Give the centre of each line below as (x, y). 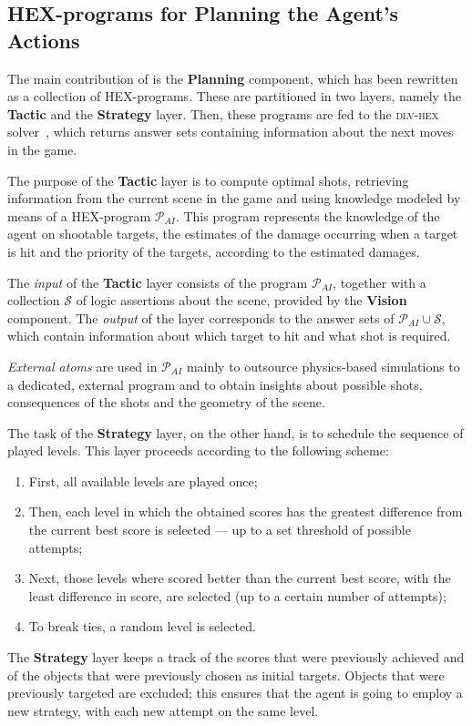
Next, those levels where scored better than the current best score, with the (240, 578)
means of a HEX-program (79, 215)
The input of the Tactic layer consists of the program (158, 282)
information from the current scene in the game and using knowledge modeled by (234, 198)
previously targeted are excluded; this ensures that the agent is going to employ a (235, 693)
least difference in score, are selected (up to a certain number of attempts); (237, 595)
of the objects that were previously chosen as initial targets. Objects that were (226, 675)
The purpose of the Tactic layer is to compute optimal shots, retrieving (208, 180)
